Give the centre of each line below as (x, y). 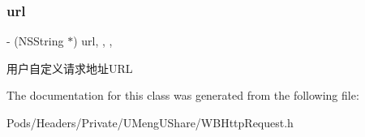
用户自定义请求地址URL (70, 68)
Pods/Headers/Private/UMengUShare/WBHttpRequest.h (150, 122)
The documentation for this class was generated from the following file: (183, 95)
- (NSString (35, 41)
